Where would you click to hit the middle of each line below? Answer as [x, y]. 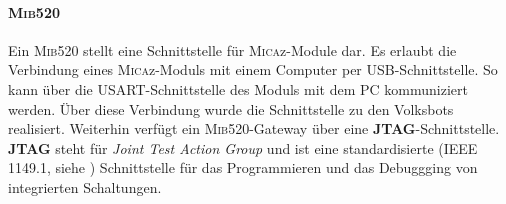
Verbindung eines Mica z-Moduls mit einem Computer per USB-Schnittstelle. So [253, 69]
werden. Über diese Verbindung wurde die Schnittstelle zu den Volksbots [231, 108]
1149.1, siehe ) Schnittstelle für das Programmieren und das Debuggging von [243, 167]
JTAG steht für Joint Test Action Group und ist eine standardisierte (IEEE [243, 147]
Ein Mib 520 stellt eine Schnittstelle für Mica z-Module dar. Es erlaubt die [232, 49]
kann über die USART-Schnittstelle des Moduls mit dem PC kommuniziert [238, 88]
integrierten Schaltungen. [85, 186]
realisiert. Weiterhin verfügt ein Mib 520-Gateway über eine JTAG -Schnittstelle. [254, 128]
